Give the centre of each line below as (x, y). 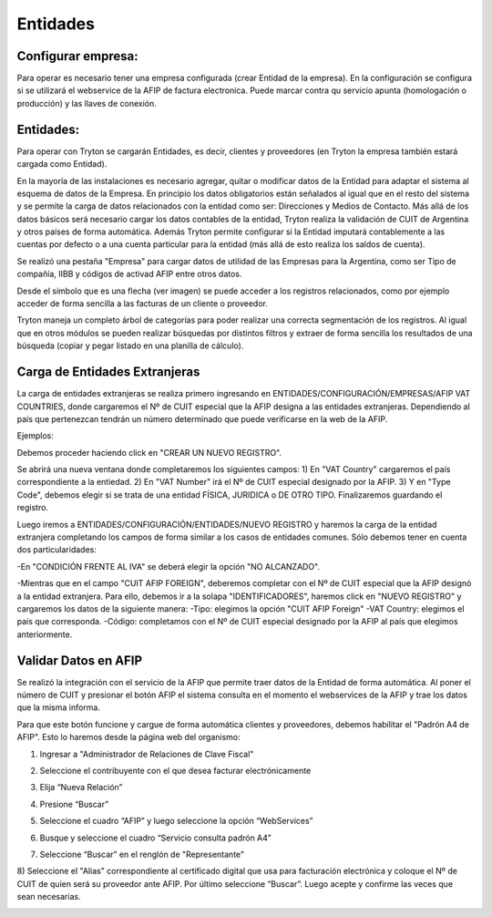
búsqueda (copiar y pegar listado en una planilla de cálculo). (130, 345)
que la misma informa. (58, 707)
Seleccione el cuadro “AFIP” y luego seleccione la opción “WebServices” (176, 821)
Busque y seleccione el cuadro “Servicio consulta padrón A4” (156, 838)
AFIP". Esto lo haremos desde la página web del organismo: (128, 737)
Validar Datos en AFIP (80, 660)
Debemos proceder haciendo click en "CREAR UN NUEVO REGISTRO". (149, 452)
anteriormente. (45, 634)
